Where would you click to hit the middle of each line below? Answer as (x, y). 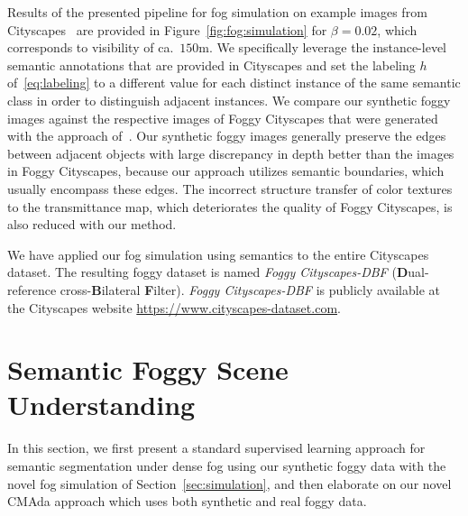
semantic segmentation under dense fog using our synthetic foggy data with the (227, 465)
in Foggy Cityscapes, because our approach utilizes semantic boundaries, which (226, 171)
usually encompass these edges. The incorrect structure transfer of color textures (230, 188)
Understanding (101, 405)
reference (32, 289)
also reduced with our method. (92, 224)
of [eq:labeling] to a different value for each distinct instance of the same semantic (234, 83)
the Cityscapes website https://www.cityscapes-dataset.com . (174, 307)
